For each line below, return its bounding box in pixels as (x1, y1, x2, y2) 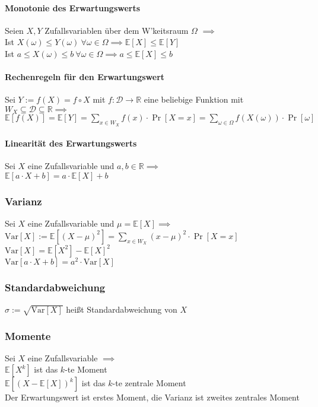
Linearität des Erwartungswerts (5, 137, 137, 150)
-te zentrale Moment (112, 377, 186, 389)
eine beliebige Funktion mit (144, 93, 244, 106)
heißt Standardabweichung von (66, 303, 177, 315)
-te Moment (65, 363, 107, 376)
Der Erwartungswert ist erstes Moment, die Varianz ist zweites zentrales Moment (5, 391, 300, 403)
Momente (5, 328, 51, 343)
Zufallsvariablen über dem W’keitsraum (44, 24, 189, 36)
